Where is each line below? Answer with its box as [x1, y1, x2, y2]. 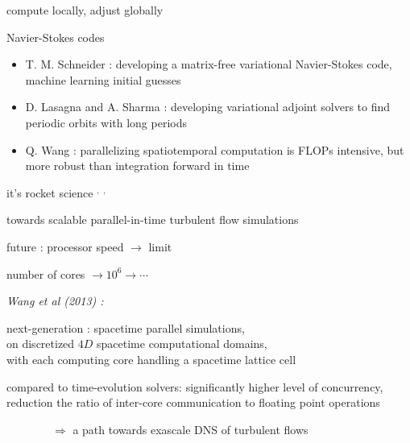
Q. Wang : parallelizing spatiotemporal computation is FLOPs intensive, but [25, 141, 404, 158]
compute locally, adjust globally [6, 2, 164, 18]
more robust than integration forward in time [25, 157, 250, 174]
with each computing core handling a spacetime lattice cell [6, 350, 296, 367]
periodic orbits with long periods [25, 114, 187, 130]
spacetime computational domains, [97, 335, 267, 352]
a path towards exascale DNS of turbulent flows [72, 420, 309, 437]
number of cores [6, 265, 85, 282]
